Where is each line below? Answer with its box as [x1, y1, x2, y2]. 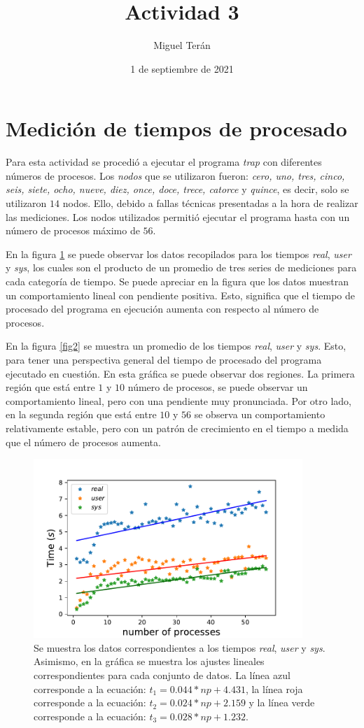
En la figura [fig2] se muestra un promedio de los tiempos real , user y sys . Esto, [6, 338, 346, 353]
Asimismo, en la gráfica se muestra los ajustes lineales [34, 654, 265, 669]
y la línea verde [248, 695, 315, 710]
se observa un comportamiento [194, 407, 325, 422]
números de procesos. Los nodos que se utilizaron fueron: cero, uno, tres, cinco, [6, 168, 345, 183]
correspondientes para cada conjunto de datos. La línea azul [34, 667, 290, 682]
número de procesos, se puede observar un [127, 380, 308, 394]
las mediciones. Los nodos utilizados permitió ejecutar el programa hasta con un [6, 209, 350, 224]
